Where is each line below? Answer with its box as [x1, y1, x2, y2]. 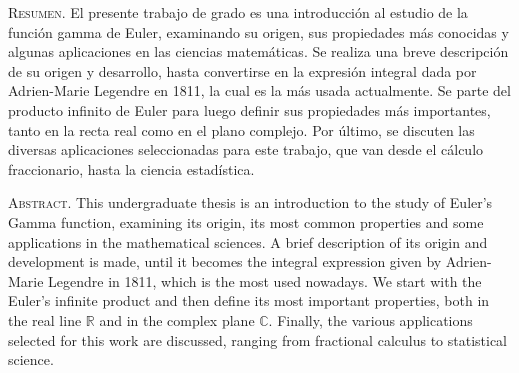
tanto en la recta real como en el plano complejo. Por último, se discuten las [8, 119, 475, 140]
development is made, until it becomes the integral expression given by [8, 251, 442, 272]
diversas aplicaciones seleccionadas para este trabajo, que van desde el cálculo [8, 139, 484, 160]
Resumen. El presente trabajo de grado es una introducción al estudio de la [8, 2, 468, 22]
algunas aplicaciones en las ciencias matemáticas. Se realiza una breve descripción [8, 41, 509, 62]
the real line [8, 309, 82, 330]
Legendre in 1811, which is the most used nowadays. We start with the [48, 270, 482, 291]
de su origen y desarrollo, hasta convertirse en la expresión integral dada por [8, 60, 477, 81]
